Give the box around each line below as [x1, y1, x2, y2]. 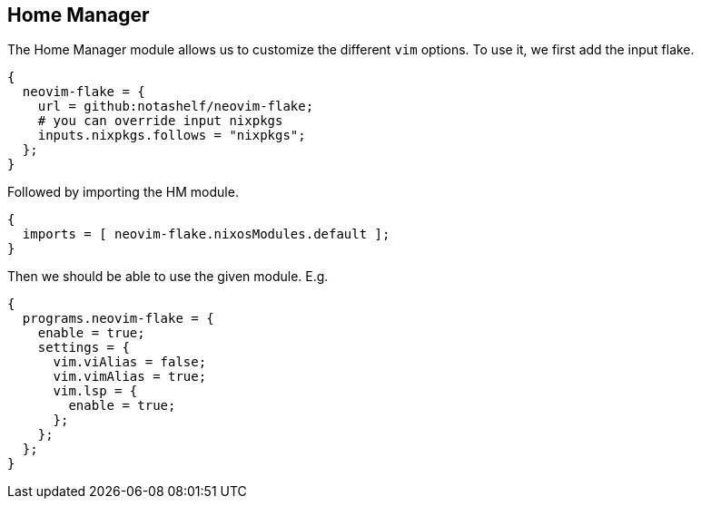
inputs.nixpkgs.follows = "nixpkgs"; [37, 128, 306, 143]
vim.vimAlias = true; [53, 369, 207, 384]
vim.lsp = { [53, 384, 138, 399]
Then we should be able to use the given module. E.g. [7, 268, 329, 285]
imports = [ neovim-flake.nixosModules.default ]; [22, 227, 390, 242]
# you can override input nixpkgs [37, 113, 283, 129]
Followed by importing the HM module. [7, 184, 239, 200]
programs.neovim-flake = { [22, 311, 214, 326]
